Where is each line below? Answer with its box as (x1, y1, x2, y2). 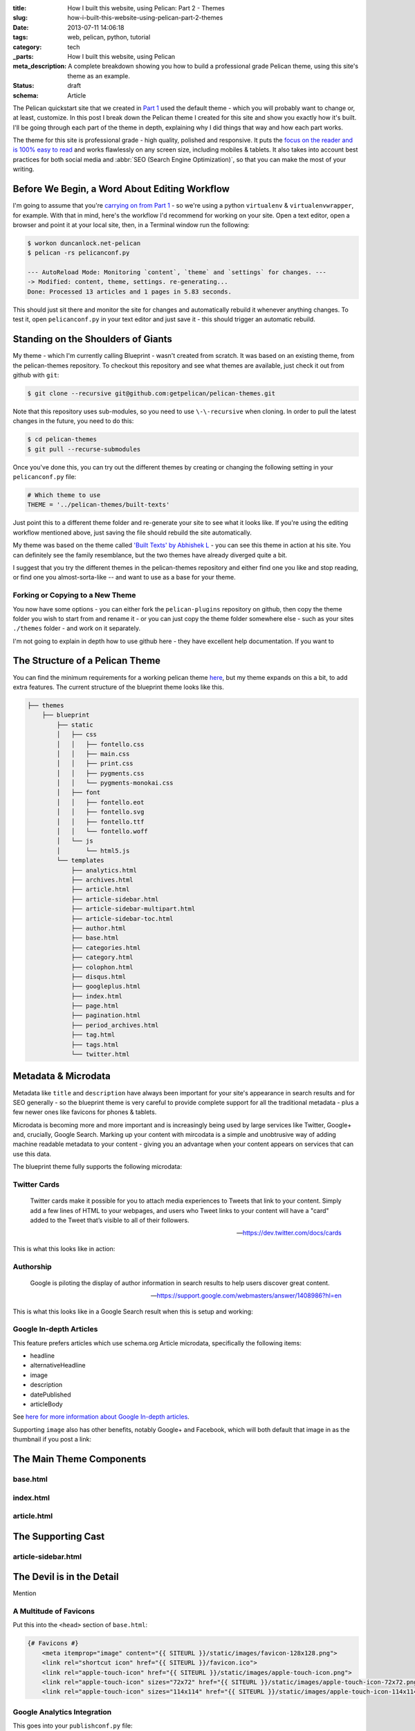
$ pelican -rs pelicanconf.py (27, 249, 130, 257)
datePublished (30, 1390, 72, 1399)
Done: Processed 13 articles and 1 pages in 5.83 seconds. (27, 287, 232, 296)
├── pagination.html (71, 1012, 141, 1019)
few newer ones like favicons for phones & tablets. (12, 1108, 157, 1116)
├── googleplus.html (71, 983, 141, 990)
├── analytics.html (71, 866, 138, 874)
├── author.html (71, 924, 127, 932)
